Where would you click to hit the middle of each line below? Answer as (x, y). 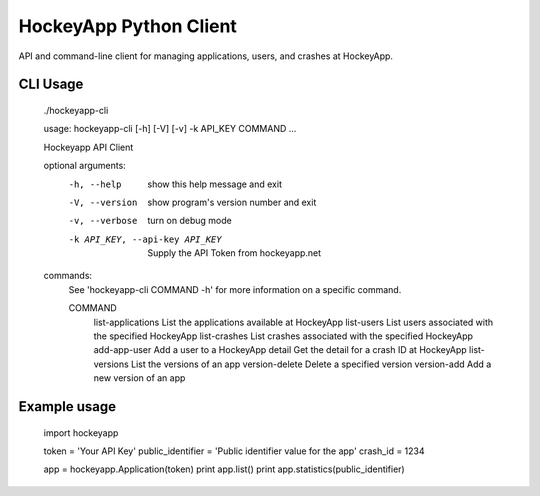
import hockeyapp (81, 432)
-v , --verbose (103, 221)
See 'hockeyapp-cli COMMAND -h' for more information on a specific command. (235, 289)
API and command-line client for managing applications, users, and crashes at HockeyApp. (206, 56)
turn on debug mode (189, 221)
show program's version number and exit (232, 202)
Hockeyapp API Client (88, 147)
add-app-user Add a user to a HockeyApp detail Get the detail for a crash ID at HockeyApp (280, 350)
